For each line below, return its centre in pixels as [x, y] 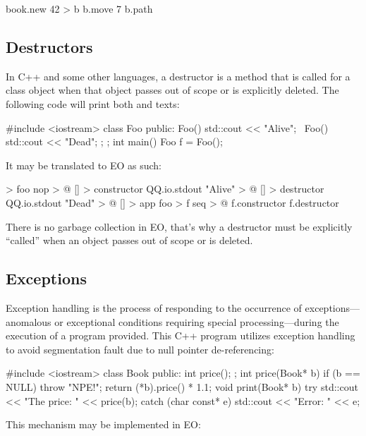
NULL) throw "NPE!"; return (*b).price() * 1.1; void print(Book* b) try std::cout [182, 386]
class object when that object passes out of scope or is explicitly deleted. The [172, 90]
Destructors [49, 46]
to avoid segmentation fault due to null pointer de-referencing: [140, 349]
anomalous [29, 321]
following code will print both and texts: [93, 103]
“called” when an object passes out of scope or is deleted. [129, 240]
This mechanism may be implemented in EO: [103, 424]
